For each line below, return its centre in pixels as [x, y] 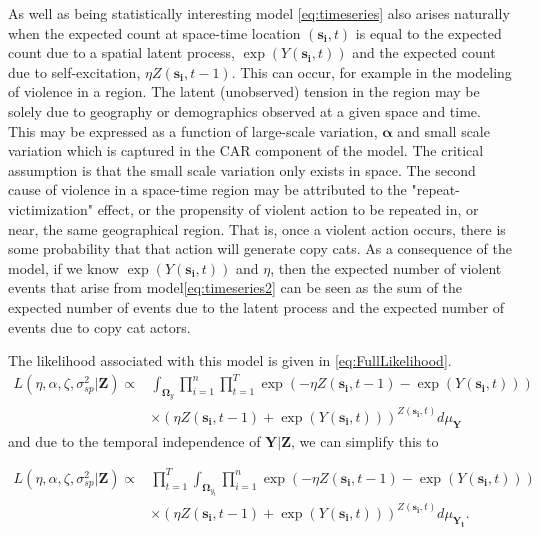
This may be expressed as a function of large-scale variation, [193, 130]
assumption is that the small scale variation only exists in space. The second [242, 169]
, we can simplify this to [365, 440]
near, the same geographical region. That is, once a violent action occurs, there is [257, 228]
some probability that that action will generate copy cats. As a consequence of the [260, 248]
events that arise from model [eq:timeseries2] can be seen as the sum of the [235, 287]
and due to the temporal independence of [134, 440]
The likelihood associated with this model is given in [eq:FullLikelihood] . [230, 360]
